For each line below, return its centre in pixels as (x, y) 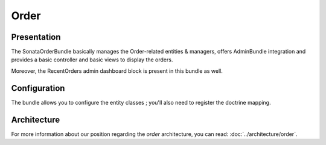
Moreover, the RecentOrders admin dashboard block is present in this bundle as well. (117, 71)
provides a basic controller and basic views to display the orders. (92, 60)
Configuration (38, 88)
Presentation (36, 37)
